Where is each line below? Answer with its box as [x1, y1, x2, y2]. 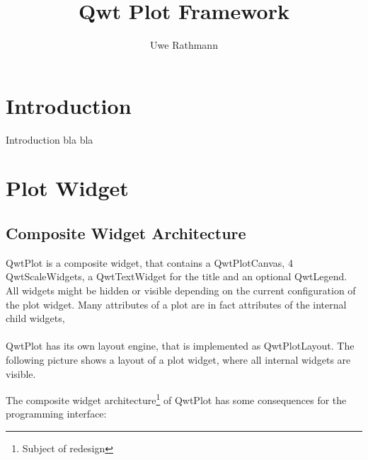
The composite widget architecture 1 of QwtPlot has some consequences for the [6, 391, 347, 407]
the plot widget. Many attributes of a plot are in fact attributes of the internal [6, 297, 347, 311]
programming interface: [6, 406, 107, 421]
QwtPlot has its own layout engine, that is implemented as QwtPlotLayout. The [6, 338, 355, 353]
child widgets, [6, 311, 65, 326]
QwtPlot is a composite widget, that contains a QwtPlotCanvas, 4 [6, 255, 293, 270]
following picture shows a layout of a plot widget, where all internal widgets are [6, 352, 351, 367]
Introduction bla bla [6, 132, 93, 146]
